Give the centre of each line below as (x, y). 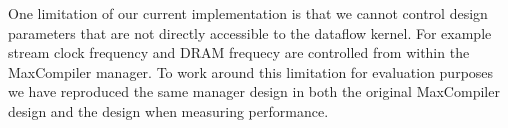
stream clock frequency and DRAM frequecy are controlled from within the (239, 52)
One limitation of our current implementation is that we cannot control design (248, 13)
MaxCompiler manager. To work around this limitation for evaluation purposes (251, 71)
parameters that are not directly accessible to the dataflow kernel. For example (250, 32)
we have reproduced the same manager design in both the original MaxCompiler (254, 91)
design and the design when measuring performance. (168, 110)
